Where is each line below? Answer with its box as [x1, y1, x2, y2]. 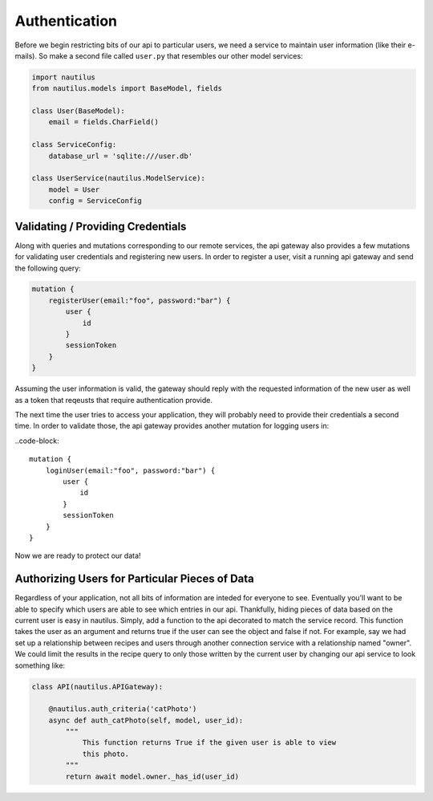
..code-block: [14, 436, 59, 445]
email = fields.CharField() [48, 117, 160, 127]
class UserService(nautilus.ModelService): [31, 173, 206, 183]
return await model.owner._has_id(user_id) [65, 771, 240, 781]
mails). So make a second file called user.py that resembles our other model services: [14, 51, 304, 60]
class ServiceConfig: [31, 140, 117, 149]
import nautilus [31, 72, 96, 82]
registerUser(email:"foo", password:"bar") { [48, 295, 231, 305]
